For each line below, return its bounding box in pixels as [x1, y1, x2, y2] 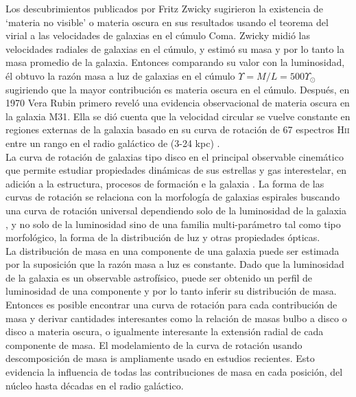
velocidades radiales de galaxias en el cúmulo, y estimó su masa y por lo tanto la [5, 41, 344, 56]
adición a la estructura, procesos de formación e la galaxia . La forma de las [5, 176, 324, 190]
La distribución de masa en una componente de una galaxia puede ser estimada [5, 243, 340, 258]
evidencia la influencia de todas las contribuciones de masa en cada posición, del [5, 365, 343, 379]
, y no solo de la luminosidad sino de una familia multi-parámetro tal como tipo [5, 216, 341, 231]
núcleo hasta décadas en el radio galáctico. [5, 378, 184, 392]
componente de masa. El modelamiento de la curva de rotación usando [5, 337, 302, 352]
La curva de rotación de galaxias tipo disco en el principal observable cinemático [5, 149, 344, 163]
